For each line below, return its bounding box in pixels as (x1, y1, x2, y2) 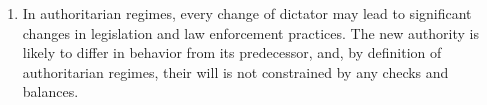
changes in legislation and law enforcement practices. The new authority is (22, 22, 479, 43)
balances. (22, 81, 79, 102)
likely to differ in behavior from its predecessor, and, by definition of (22, 42, 442, 63)
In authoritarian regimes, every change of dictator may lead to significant (22, 3, 472, 23)
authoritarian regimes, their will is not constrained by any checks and (22, 61, 449, 82)
